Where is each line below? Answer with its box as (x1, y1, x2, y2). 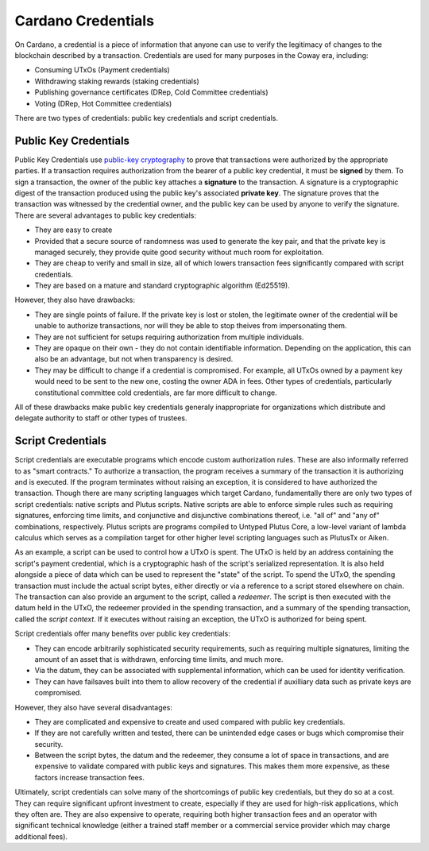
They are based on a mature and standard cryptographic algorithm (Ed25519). (34, 280, 290, 290)
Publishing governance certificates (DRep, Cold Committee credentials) (34, 87, 269, 97)
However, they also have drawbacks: (14, 295, 135, 305)
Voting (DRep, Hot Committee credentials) (34, 99, 172, 108)
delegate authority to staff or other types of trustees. (14, 413, 187, 423)
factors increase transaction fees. (34, 772, 145, 782)
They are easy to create (34, 225, 113, 234)
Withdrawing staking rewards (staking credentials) (34, 76, 200, 86)
